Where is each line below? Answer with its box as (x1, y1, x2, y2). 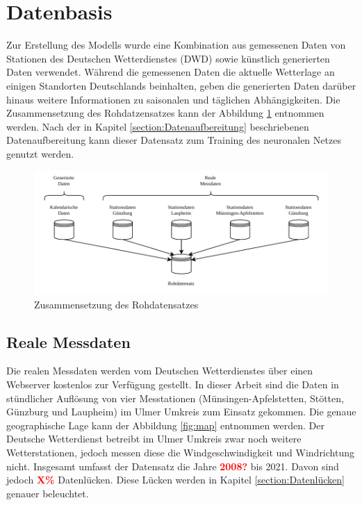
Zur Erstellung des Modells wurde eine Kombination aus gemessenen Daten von (6, 38, 346, 52)
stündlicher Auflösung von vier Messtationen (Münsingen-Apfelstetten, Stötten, (6, 390, 344, 405)
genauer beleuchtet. (6, 486, 89, 500)
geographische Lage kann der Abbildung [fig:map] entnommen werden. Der (6, 417, 324, 432)
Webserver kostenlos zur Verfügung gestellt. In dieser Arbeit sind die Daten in (6, 377, 339, 392)
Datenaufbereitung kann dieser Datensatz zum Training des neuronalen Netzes (6, 133, 341, 147)
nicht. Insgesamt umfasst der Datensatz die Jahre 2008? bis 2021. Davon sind (6, 458, 339, 473)
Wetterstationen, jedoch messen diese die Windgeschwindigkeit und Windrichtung (6, 445, 354, 460)
